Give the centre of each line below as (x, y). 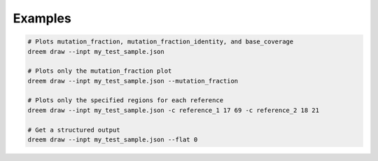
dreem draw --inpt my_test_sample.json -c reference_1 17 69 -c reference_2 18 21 (174, 110)
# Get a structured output (74, 130)
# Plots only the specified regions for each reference (126, 100)
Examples (42, 18)
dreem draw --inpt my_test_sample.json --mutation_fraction (133, 81)
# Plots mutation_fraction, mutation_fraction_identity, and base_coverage (161, 42)
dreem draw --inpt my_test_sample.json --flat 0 (113, 140)
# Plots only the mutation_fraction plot (100, 71)
